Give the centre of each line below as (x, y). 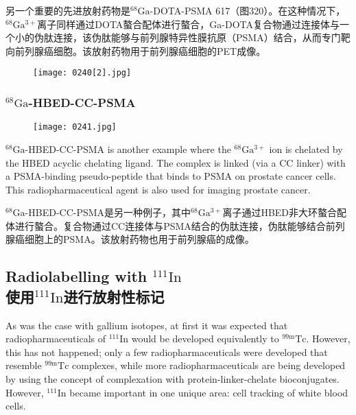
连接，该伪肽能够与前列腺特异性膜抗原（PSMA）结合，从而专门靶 (202, 37)
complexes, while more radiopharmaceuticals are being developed (209, 365)
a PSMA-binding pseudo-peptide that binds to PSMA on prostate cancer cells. (171, 176)
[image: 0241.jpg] (75, 127)
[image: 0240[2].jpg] (82, 73)
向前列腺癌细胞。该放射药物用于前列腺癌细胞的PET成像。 (136, 50)
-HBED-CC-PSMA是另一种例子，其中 (108, 212)
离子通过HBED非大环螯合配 (285, 212)
